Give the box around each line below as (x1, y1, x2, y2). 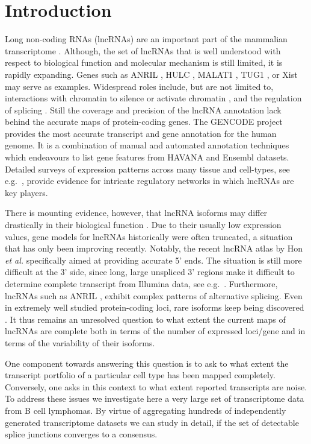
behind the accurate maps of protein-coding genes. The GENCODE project (5, 115, 283, 128)
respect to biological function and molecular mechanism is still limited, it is (5, 56, 283, 69)
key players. (5, 186, 48, 198)
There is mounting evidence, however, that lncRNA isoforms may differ (5, 206, 268, 219)
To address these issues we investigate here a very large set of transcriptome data (5, 392, 304, 405)
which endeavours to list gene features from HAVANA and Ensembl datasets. (5, 151, 289, 163)
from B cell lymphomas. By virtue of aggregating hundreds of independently (5, 404, 286, 416)
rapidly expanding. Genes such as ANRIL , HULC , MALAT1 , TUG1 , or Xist (5, 68, 298, 80)
